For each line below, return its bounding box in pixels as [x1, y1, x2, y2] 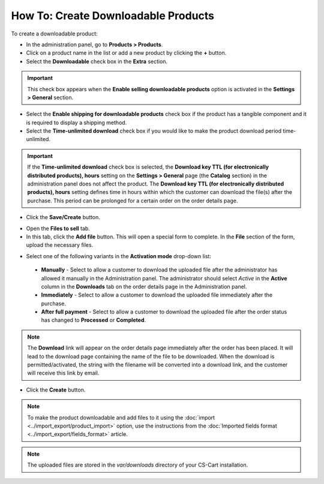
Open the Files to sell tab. [26, 225, 90, 232]
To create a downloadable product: [11, 30, 98, 37]
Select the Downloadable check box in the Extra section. [26, 58, 168, 65]
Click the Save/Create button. [26, 214, 100, 221]
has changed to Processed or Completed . [41, 316, 146, 324]
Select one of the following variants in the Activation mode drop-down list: [26, 252, 211, 259]
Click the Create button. [26, 386, 86, 393]
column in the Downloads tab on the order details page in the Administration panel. [41, 283, 247, 290]
